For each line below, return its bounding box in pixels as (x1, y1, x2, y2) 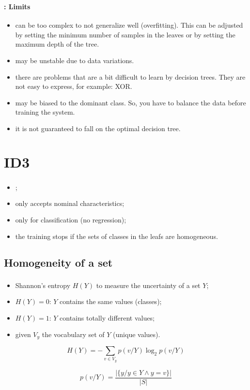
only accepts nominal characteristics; (15, 198, 125, 208)
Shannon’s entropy (15, 280, 71, 290)
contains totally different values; (60, 313, 155, 323)
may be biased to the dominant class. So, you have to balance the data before (15, 97, 246, 107)
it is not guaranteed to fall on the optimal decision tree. (15, 123, 181, 133)
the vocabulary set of (42, 329, 105, 339)
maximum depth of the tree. (15, 39, 99, 49)
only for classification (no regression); (15, 214, 126, 224)
